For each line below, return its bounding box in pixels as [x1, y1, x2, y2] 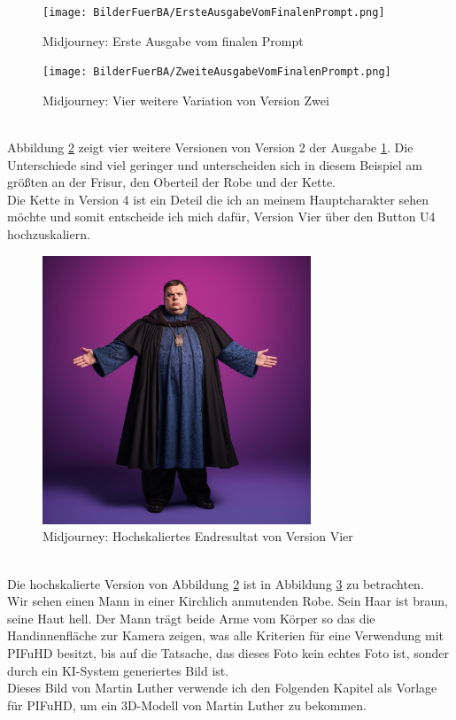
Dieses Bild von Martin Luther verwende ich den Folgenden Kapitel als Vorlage [7, 678, 437, 697]
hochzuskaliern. [7, 225, 90, 244]
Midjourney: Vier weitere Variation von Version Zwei [43, 90, 329, 109]
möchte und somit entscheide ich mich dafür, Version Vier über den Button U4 [7, 207, 436, 226]
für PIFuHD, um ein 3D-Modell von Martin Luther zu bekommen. [7, 695, 367, 714]
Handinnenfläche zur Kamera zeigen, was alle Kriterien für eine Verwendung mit [7, 626, 444, 645]
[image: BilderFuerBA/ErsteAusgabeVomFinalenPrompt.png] [43, 6, 385, 19]
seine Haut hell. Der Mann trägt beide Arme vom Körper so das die [7, 608, 375, 627]
